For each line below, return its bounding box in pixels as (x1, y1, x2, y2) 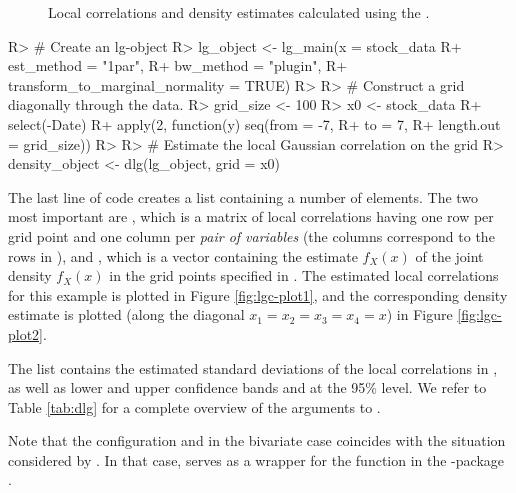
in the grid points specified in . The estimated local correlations (109, 265, 499, 286)
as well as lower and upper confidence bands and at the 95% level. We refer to (8, 377, 487, 398)
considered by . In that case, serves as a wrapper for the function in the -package (8, 449, 505, 470)
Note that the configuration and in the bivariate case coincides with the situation (8, 430, 506, 451)
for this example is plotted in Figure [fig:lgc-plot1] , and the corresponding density (8, 284, 508, 305)
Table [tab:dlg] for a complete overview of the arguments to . (8, 396, 381, 417)
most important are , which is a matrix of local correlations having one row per (8, 206, 494, 227)
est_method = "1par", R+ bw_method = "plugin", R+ (8, 55, 348, 76)
